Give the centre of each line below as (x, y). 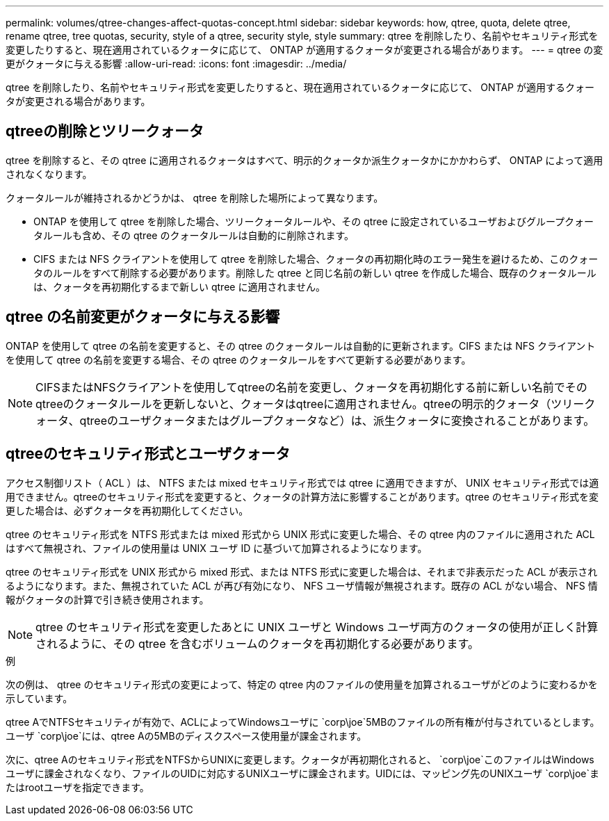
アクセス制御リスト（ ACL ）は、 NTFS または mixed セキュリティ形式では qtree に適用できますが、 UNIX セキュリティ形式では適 (302, 482)
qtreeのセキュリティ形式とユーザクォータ (148, 454)
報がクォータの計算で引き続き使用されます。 (107, 599)
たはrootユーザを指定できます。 (78, 787)
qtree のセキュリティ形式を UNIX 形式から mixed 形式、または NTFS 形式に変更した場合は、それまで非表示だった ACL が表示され (302, 571)
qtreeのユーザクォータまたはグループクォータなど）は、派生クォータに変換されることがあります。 (337, 420)
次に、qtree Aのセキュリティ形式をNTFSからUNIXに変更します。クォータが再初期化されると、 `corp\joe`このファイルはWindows (300, 759)
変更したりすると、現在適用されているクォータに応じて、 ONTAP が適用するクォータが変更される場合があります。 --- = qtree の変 (304, 50)
